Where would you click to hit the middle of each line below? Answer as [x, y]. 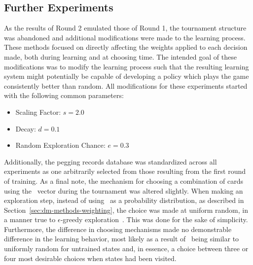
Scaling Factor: [38, 112]
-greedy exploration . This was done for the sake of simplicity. [154, 219]
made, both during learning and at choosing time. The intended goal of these [120, 56]
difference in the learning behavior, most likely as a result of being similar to [122, 239]
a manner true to [30, 219]
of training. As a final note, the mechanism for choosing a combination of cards [124, 181]
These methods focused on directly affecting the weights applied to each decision [126, 47]
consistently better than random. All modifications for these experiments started [126, 85]
